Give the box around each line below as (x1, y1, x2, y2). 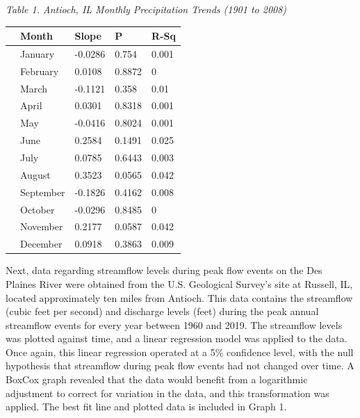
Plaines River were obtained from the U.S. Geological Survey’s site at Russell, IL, (6, 276, 353, 291)
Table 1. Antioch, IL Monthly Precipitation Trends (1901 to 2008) (6, 2, 287, 16)
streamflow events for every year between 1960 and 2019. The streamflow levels (6, 317, 343, 332)
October (20, 202, 55, 216)
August (20, 167, 51, 182)
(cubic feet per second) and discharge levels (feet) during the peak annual (6, 304, 319, 319)
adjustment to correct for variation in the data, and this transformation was (6, 385, 329, 400)
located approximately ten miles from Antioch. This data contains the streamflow (6, 290, 353, 305)
